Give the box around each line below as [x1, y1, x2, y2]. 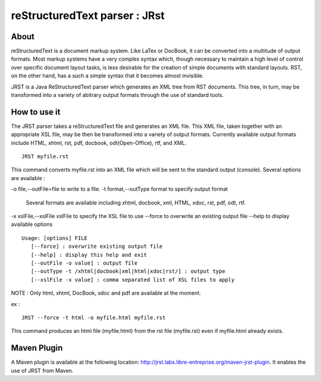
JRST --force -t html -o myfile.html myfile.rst [21, 314, 166, 321]
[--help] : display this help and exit [30, 251, 147, 258]
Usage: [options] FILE [21, 235, 88, 241]
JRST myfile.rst [21, 153, 69, 160]
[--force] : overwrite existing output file [30, 243, 163, 250]
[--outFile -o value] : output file [30, 260, 138, 266]
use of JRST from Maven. [11, 367, 74, 374]
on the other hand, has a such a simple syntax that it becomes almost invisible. [11, 72, 204, 80]
